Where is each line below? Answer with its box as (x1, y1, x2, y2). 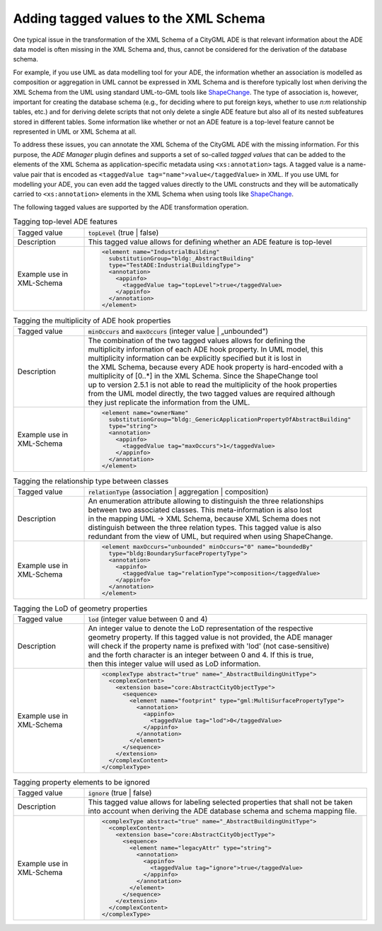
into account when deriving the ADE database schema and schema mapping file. (88, 806, 357, 816)
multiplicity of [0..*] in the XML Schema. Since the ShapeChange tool (88, 371, 318, 381)
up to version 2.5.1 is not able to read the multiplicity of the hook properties (88, 379, 337, 389)
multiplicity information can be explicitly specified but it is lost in (88, 353, 302, 363)
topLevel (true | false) (88, 227, 159, 237)
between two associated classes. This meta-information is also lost (88, 504, 313, 514)
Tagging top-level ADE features (13, 216, 118, 226)
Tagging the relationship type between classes (13, 476, 169, 486)
